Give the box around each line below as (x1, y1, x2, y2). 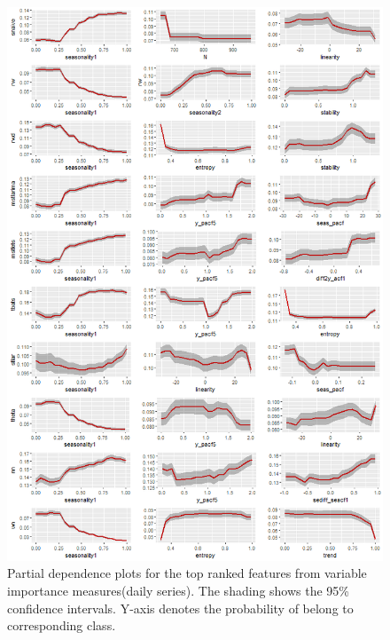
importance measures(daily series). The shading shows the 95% (7, 581, 350, 599)
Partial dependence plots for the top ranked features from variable (7, 564, 367, 582)
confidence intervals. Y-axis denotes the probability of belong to (7, 598, 354, 617)
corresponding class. (7, 616, 116, 635)
